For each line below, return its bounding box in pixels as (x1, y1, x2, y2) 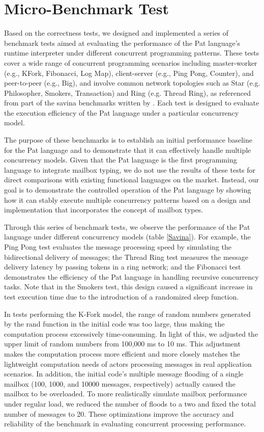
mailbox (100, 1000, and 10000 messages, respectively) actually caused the (4, 378, 236, 389)
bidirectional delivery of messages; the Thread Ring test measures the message (4, 251, 249, 262)
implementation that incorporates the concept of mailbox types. (4, 204, 203, 215)
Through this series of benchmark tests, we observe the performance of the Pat (4, 221, 250, 232)
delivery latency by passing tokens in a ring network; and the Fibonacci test (4, 261, 241, 272)
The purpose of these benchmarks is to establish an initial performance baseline (4, 134, 252, 145)
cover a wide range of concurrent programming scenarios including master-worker (4, 57, 257, 68)
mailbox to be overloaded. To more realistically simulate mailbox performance (4, 388, 247, 399)
